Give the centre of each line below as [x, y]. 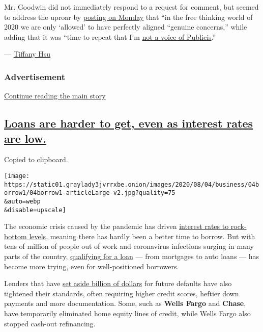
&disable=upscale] [35, 210]
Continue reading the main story [55, 96]
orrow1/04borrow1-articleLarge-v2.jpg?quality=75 [90, 193]
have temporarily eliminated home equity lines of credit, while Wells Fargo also [127, 313]
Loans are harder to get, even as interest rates [129, 123]
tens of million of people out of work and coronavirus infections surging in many [129, 246]
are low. [25, 138]
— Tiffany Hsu [27, 54]
